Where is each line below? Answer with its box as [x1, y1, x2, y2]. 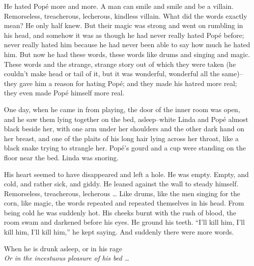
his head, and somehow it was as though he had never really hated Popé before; [4, 30, 244, 40]
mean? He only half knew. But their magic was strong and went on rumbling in [4, 20, 243, 30]
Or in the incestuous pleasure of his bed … [4, 253, 130, 263]
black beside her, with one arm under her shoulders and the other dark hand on [4, 123, 244, 134]
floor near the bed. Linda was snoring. [4, 152, 119, 162]
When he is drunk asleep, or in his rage [4, 243, 122, 253]
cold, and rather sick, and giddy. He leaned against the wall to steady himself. [4, 178, 239, 189]
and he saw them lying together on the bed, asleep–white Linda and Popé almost [4, 114, 249, 124]
